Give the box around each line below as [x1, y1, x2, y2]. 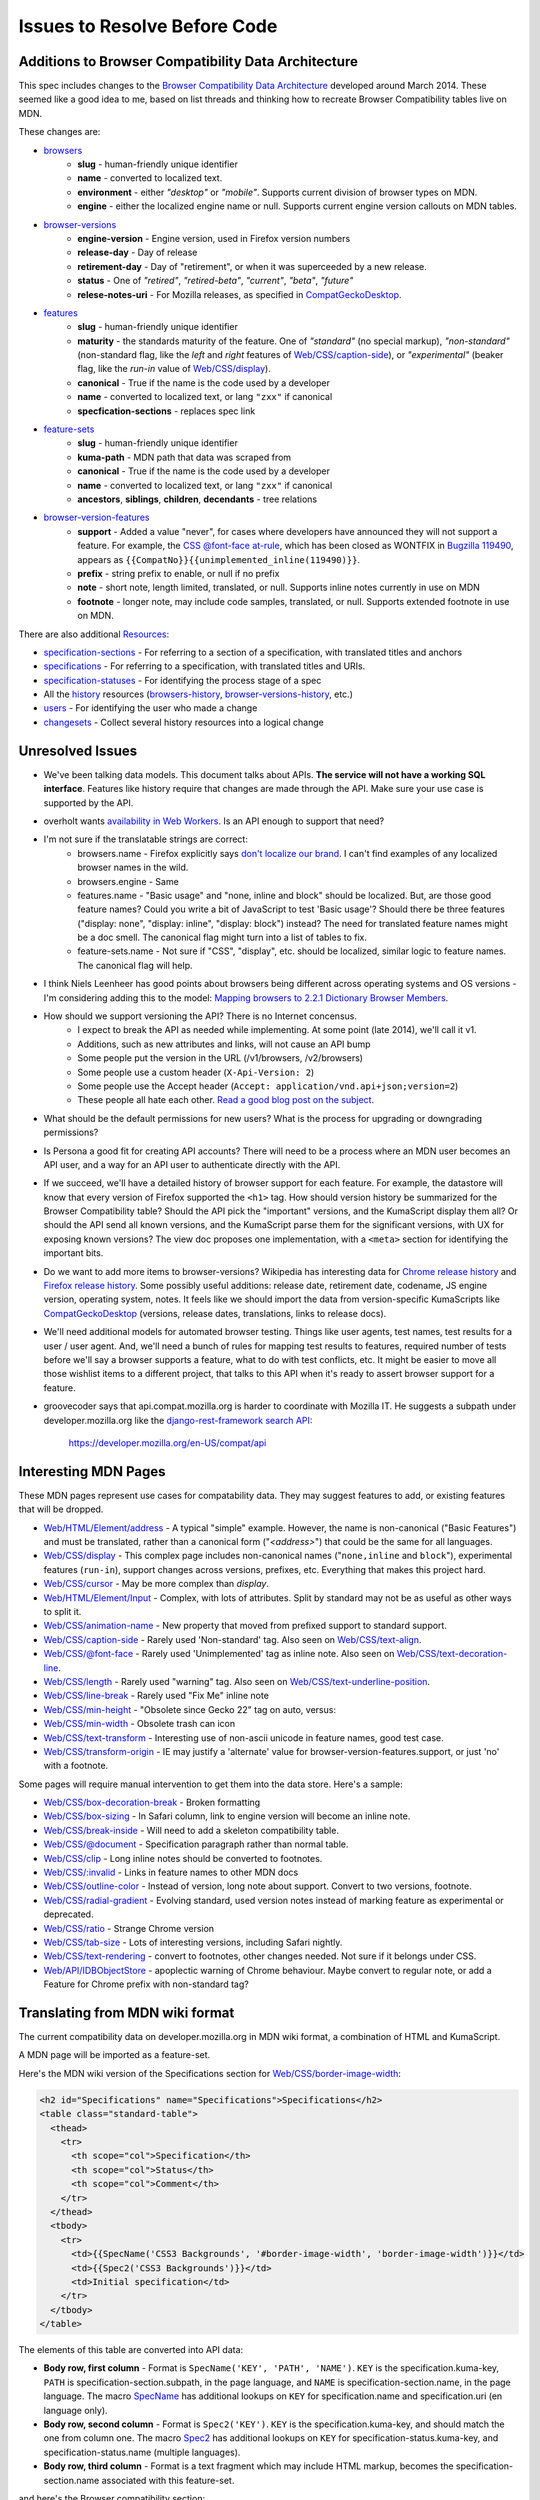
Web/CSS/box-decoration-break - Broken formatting [43, 1796, 261, 1809]
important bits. [43, 1247, 104, 1259]
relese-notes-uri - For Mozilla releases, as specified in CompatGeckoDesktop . [77, 288, 402, 300]
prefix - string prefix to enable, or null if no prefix [77, 567, 280, 579]
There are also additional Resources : [18, 628, 170, 640]
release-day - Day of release [77, 246, 198, 259]
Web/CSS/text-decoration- [396, 1648, 508, 1660]
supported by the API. [43, 796, 134, 809]
